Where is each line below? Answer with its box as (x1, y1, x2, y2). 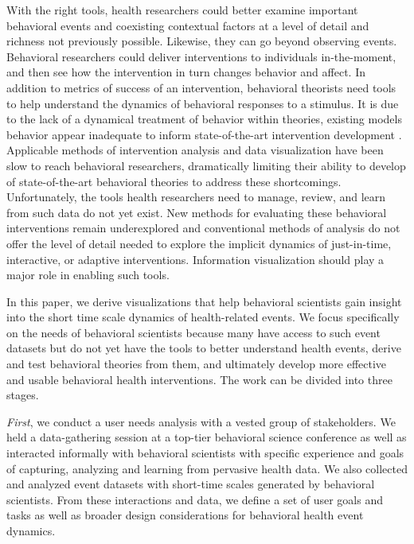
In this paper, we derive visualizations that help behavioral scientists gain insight (6, 293, 402, 309)
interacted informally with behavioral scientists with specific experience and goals (6, 445, 404, 461)
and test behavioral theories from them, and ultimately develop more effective (6, 356, 387, 372)
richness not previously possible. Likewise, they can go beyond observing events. (6, 33, 397, 49)
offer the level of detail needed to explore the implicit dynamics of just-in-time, (6, 235, 392, 251)
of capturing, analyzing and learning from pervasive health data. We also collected (6, 460, 408, 476)
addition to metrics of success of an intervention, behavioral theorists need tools (6, 79, 396, 95)
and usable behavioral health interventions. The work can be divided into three (6, 371, 393, 387)
